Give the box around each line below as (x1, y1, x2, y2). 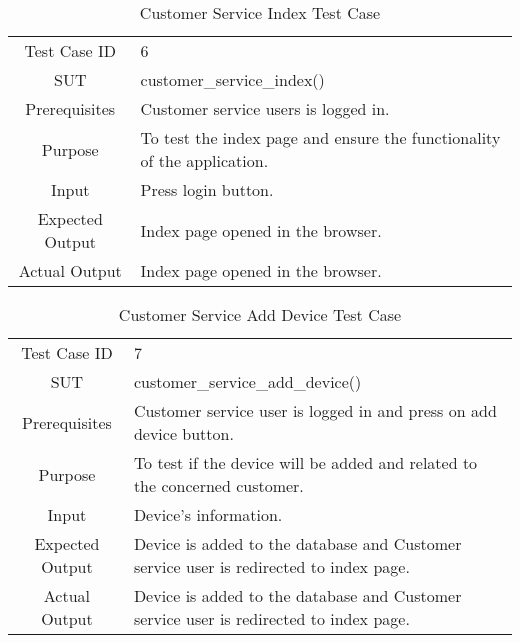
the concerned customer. (133, 474, 304, 497)
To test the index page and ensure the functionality (140, 126, 501, 149)
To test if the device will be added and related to (133, 451, 478, 474)
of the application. (140, 149, 269, 172)
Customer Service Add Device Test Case (118, 303, 402, 326)
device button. (133, 422, 234, 445)
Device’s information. (133, 503, 283, 526)
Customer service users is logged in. (140, 97, 390, 120)
